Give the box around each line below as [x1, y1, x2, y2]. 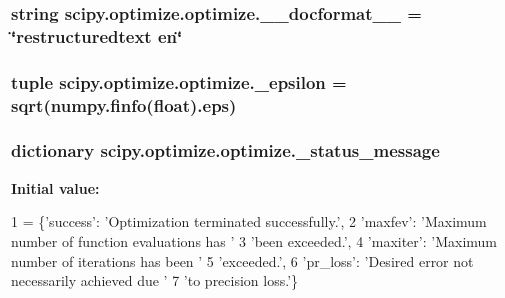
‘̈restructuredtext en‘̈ [11, 23, 183, 48]
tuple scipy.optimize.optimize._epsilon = [11, 69, 347, 94]
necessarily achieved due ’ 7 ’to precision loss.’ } [11, 270, 299, 291]
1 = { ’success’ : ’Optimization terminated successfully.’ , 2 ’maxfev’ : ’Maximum [11, 211, 487, 232]
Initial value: [11, 177, 100, 198]
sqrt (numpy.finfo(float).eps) [11, 92, 237, 117]
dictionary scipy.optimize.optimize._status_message [11, 138, 440, 163]
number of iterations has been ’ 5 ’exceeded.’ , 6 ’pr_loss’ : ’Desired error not [11, 250, 474, 271]
